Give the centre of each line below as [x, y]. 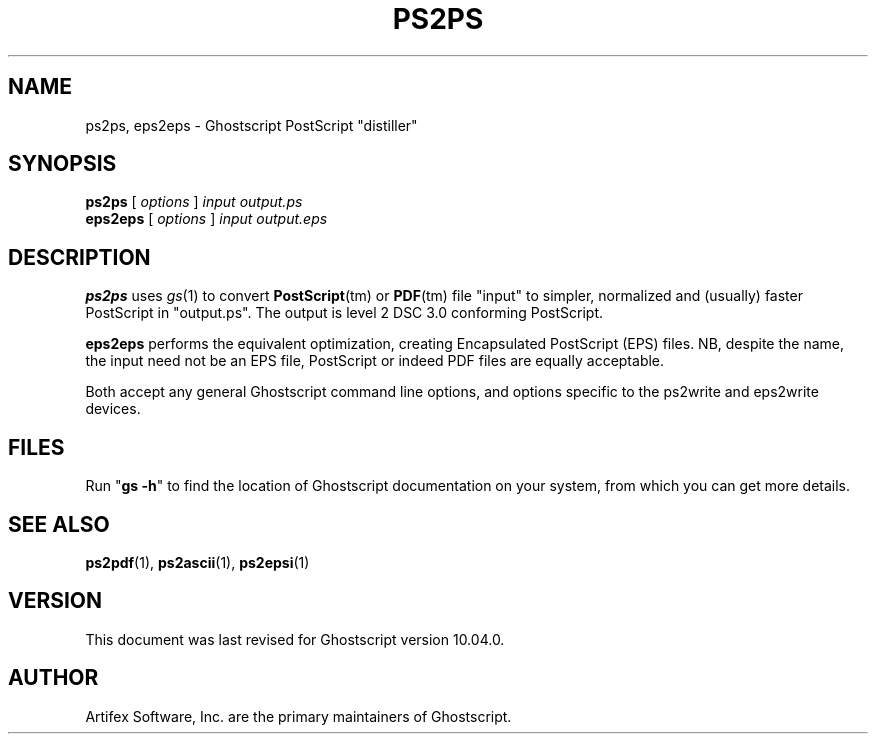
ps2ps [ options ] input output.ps [194, 202]
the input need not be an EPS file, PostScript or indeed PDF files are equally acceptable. [375, 361]
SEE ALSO [59, 524]
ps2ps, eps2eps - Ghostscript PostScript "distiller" [251, 125]
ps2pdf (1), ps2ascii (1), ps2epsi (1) [197, 562]
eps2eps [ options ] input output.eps [206, 219]
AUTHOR [53, 678]
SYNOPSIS [62, 164]
